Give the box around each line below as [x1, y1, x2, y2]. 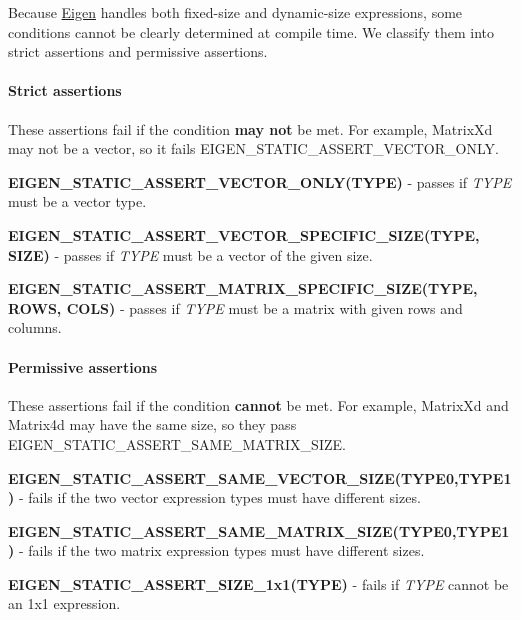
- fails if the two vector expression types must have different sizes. [18, 487, 421, 508]
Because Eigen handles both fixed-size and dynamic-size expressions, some [8, 2, 463, 22]
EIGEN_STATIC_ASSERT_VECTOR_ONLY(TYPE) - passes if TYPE [8, 171, 512, 192]
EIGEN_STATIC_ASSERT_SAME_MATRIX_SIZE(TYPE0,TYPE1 [8, 520, 510, 541]
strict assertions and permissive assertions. [8, 41, 268, 62]
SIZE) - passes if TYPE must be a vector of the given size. [8, 244, 373, 265]
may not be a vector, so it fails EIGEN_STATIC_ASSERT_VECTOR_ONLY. [8, 138, 499, 159]
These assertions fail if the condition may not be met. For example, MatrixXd [8, 118, 493, 139]
